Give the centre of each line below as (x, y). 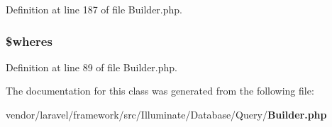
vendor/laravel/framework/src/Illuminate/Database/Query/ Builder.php (166, 114)
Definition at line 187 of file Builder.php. (94, 9)
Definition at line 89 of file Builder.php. (92, 67)
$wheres (29, 41)
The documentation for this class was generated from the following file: (160, 91)
